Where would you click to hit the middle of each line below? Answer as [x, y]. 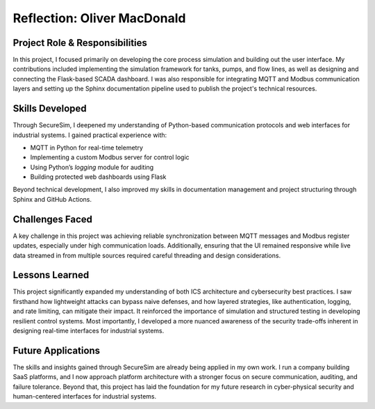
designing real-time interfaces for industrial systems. [89, 331]
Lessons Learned [51, 275]
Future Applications [57, 350]
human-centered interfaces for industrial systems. [84, 396]
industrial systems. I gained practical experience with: [90, 135]
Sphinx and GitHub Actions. [52, 199]
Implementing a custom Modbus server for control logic [110, 157]
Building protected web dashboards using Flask [98, 177]
